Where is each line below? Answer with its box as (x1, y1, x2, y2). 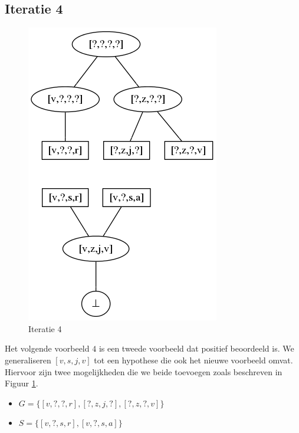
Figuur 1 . (5, 377, 38, 389)
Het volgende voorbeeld (5, 342, 90, 355)
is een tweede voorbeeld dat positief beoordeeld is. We (98, 342, 294, 355)
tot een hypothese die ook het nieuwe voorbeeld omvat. (94, 353, 293, 366)
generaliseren (5, 353, 51, 366)
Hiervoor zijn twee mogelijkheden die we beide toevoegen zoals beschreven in (5, 365, 282, 378)
